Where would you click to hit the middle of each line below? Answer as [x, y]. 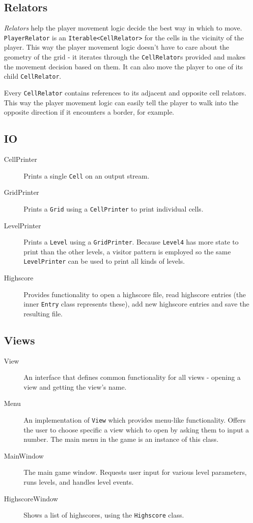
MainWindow [24, 455]
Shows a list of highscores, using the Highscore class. [104, 515]
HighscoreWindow [31, 498]
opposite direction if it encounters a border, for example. [89, 112]
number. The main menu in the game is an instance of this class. [121, 439]
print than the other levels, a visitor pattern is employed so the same [127, 251]
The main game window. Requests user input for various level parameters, [135, 472]
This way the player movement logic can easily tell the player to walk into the [121, 102]
